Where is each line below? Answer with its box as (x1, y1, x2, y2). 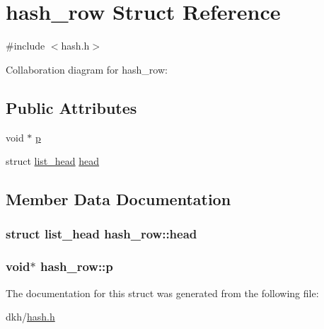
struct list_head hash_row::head (6, 225, 197, 243)
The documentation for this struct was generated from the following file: (6, 285, 319, 300)
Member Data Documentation (6, 188, 231, 210)
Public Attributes (6, 96, 137, 118)
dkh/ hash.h (6, 309, 55, 324)
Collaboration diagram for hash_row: (6, 62, 168, 76)
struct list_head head (6, 154, 100, 168)
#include (6, 38, 45, 53)
